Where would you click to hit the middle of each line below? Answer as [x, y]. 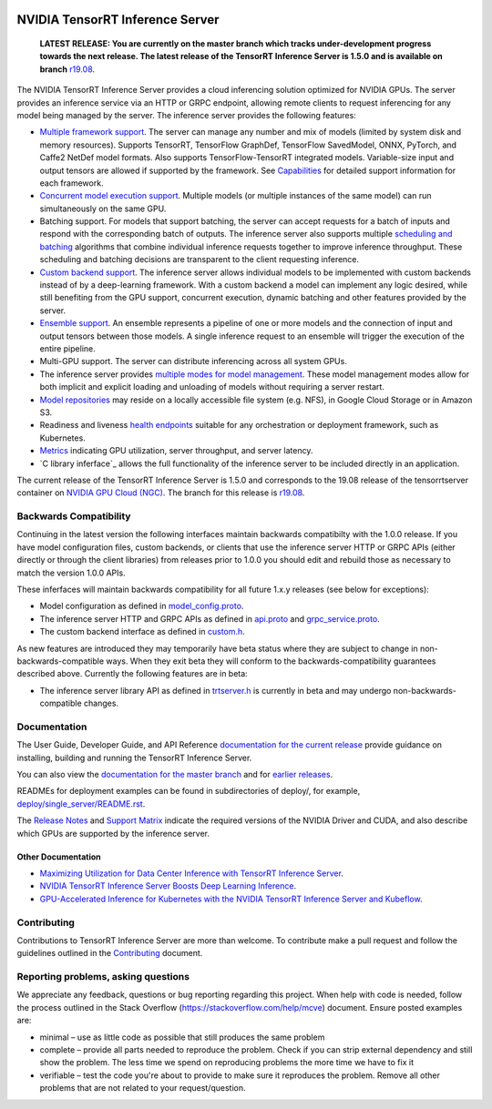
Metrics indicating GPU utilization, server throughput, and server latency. [176, 451]
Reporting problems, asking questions [103, 977]
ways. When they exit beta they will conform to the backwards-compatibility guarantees [271, 661]
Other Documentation [59, 857]
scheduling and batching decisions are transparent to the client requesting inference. [200, 259]
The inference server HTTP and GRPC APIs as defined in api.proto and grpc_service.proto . [210, 618]
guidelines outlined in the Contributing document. [110, 953]
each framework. [72, 183]
